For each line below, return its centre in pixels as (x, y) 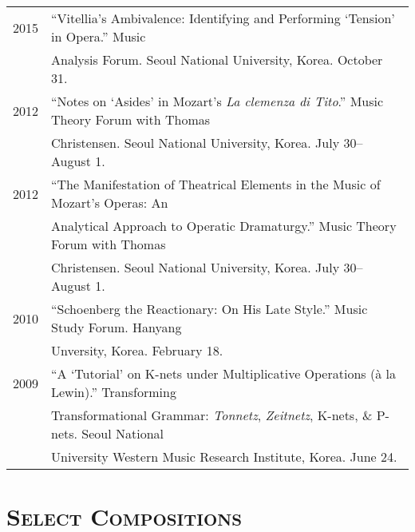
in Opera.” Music (99, 36)
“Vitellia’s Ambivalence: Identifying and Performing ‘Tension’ (223, 18)
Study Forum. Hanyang (117, 327)
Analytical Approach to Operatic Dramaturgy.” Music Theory (224, 226)
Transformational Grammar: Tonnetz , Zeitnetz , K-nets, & (212, 415)
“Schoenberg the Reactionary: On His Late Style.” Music (209, 309)
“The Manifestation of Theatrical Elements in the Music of (216, 184)
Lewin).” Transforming (114, 392)
